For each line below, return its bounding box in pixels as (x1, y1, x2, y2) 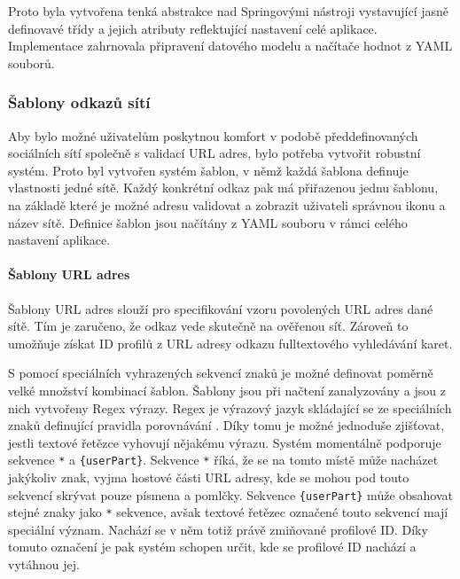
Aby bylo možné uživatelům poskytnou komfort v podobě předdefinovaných (8, 126, 418, 145)
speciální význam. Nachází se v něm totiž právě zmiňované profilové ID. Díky (8, 520, 428, 538)
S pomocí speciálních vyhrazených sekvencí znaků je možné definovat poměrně (8, 364, 433, 382)
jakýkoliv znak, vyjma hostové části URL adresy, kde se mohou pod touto (8, 467, 409, 486)
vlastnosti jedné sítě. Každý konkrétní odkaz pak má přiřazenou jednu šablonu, (8, 178, 439, 197)
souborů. (8, 53, 55, 72)
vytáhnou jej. (8, 555, 80, 574)
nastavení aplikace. (8, 231, 111, 249)
